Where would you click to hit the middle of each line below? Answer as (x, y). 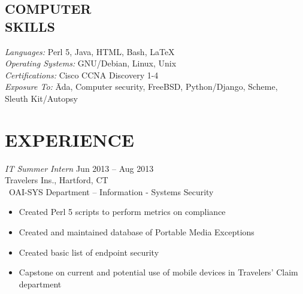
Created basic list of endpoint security (89, 252)
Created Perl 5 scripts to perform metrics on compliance (122, 212)
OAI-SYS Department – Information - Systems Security (111, 191)
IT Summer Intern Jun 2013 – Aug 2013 (79, 168)
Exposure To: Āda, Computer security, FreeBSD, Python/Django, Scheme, (141, 87)
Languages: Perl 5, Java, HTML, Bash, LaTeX (90, 51)
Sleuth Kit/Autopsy (41, 98)
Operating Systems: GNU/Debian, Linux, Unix (91, 63)
